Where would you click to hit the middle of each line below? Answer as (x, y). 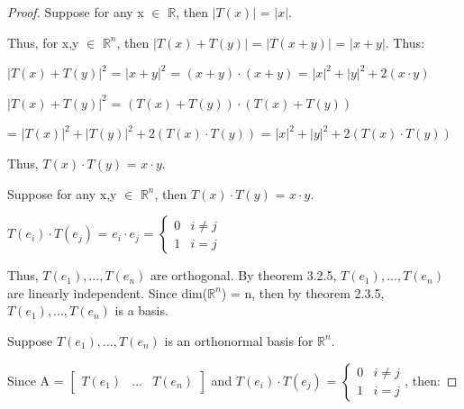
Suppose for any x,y (62, 193)
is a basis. (141, 310)
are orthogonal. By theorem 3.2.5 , (243, 275)
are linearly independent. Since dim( (108, 292)
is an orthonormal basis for (239, 340)
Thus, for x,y (43, 42)
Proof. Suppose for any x (76, 12)
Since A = (36, 380)
